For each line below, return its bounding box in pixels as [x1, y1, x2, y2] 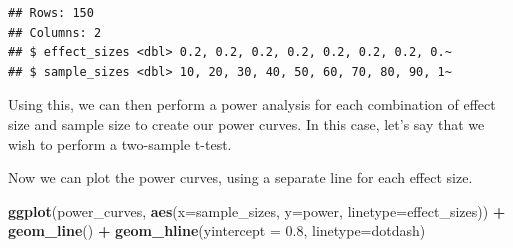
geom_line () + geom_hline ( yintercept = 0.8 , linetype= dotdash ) [8, 220, 426, 241]
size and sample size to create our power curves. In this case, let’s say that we [8, 113, 485, 134]
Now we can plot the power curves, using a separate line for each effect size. [8, 167, 473, 188]
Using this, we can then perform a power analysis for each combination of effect [8, 94, 496, 115]
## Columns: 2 [8, 25, 102, 40]
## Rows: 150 [8, 6, 94, 20]
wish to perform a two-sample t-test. [8, 133, 232, 154]
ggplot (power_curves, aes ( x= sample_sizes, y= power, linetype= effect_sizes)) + [8, 200, 506, 221]
